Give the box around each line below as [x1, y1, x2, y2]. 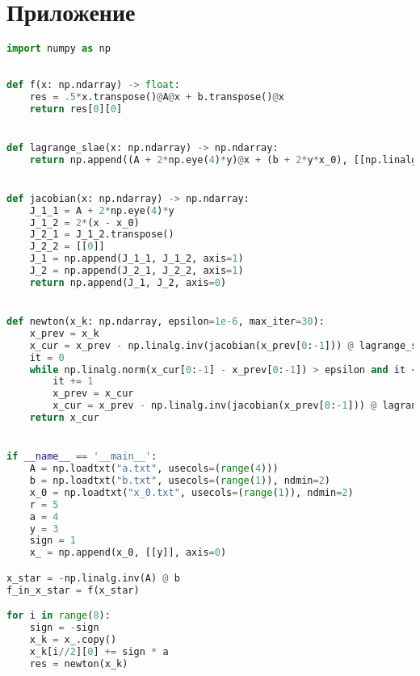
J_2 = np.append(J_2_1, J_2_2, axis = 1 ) [29, 265, 244, 276]
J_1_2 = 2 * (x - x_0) [29, 216, 140, 229]
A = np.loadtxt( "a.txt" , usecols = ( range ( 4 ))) [29, 463, 279, 475]
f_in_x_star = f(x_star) [6, 584, 140, 596]
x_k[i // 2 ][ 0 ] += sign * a [29, 645, 169, 657]
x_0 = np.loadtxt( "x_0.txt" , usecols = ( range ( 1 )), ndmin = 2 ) [29, 486, 354, 498]
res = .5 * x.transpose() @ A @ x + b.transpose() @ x [29, 90, 284, 103]
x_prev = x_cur [52, 388, 134, 400]
